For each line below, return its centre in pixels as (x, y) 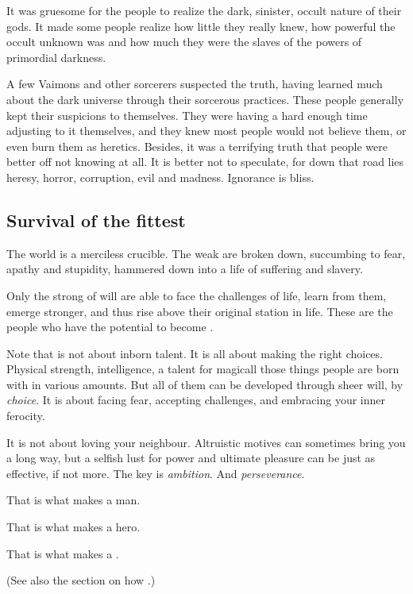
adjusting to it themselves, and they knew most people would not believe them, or (206, 131)
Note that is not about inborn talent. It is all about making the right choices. (195, 353)
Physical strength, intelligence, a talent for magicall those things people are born (203, 369)
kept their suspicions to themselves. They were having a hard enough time (187, 115)
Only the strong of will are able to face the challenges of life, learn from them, (197, 295)
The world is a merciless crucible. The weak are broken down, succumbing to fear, (206, 253)
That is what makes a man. (73, 500)
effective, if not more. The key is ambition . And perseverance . (156, 473)
